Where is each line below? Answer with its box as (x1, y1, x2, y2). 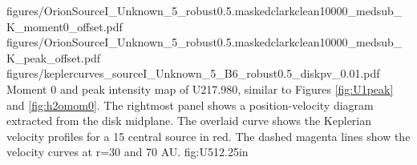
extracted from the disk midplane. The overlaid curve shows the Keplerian (6, 112, 372, 129)
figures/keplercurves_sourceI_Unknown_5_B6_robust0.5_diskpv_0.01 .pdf (6, 65, 380, 82)
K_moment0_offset (6, 18, 103, 34)
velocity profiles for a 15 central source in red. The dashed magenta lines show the (6, 127, 411, 144)
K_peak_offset (6, 49, 82, 66)
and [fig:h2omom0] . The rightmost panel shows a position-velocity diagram (6, 96, 374, 113)
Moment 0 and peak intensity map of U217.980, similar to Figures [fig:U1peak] (6, 80, 394, 97)
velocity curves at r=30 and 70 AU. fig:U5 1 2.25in (6, 143, 249, 160)
